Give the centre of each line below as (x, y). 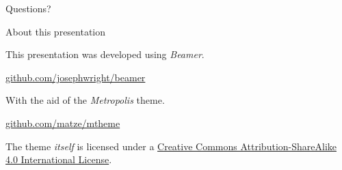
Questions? (28, 8)
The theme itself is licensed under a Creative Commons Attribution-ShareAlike (171, 146)
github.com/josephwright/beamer (76, 77)
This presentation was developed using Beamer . (105, 54)
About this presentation (56, 31)
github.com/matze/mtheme (63, 123)
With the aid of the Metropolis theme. (85, 100)
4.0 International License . (59, 159)
